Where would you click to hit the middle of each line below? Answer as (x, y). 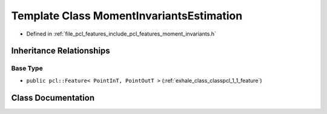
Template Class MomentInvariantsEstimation (127, 16)
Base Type (27, 68)
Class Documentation (53, 97)
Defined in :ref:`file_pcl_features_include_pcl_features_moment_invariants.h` (121, 34)
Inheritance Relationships (61, 51)
